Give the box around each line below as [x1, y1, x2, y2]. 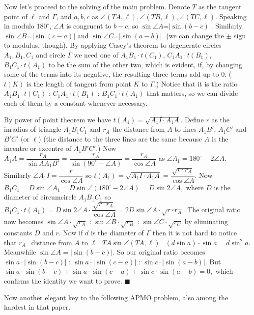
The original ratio [187, 204, 241, 214]
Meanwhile [4, 247, 36, 257]
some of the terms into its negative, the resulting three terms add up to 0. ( [4, 69, 232, 79]
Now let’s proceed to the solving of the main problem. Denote [4, 1, 190, 11]
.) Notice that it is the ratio [154, 78, 238, 88]
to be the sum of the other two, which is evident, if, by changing [48, 59, 243, 69]
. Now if [58, 228, 83, 238]
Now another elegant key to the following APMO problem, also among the [4, 292, 228, 302]
